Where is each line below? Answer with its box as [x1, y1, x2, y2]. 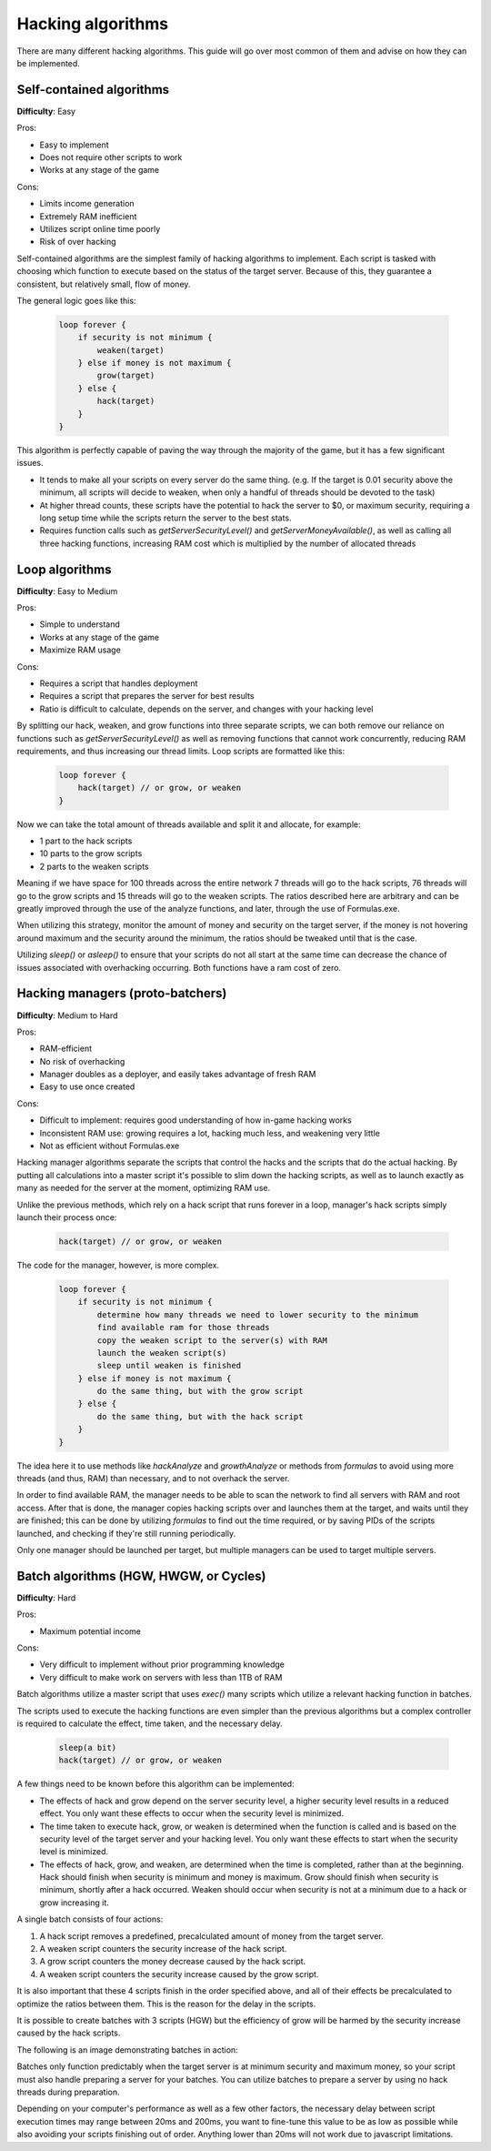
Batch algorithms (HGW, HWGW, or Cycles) [16, 1568, 266, 1583]
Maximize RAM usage [39, 644, 122, 655]
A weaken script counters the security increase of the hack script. [39, 1944, 287, 1954]
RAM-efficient [39, 1043, 93, 1055]
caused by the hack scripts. [16, 2027, 121, 2038]
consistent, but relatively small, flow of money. [16, 278, 191, 289]
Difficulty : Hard [16, 1592, 76, 1603]
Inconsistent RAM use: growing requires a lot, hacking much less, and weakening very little [39, 1127, 381, 1138]
